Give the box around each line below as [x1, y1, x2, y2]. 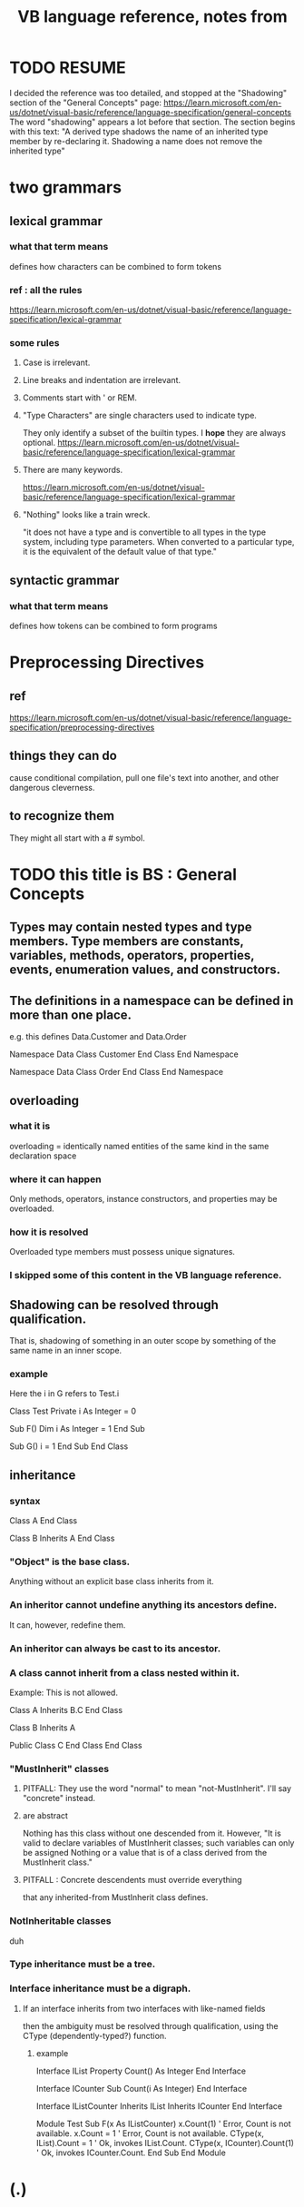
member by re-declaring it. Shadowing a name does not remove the [9, 135, 263, 146]
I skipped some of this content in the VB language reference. [9, 1269, 282, 1282]
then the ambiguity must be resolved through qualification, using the [22, 2020, 279, 2031]
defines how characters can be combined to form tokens [9, 261, 222, 271]
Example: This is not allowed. [9, 1687, 118, 1698]
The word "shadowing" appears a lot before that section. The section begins [9, 116, 296, 127]
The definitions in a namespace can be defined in [9, 992, 294, 1009]
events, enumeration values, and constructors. [9, 962, 281, 978]
